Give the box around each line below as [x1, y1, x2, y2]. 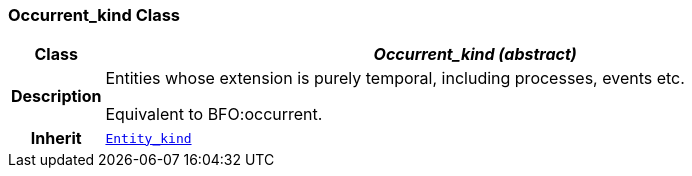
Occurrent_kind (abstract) [373, 44, 577, 65]
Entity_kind [105, 130, 192, 146]
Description [11, 86, 102, 107]
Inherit [30, 128, 82, 149]
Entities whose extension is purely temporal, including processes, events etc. [105, 68, 685, 89]
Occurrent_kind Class [8, 5, 180, 25]
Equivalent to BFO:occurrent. [105, 104, 323, 125]
